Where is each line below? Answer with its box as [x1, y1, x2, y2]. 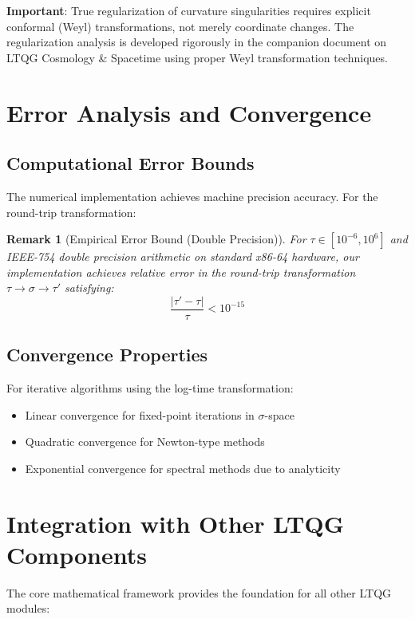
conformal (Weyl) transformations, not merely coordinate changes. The [6, 18, 354, 34]
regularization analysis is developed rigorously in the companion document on [6, 34, 387, 50]
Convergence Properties [6, 342, 208, 367]
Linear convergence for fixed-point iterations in [25, 406, 255, 423]
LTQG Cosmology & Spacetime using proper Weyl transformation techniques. [6, 49, 388, 65]
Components [6, 538, 147, 570]
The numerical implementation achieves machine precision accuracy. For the [6, 187, 378, 204]
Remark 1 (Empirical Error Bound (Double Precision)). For [6, 231, 306, 247]
